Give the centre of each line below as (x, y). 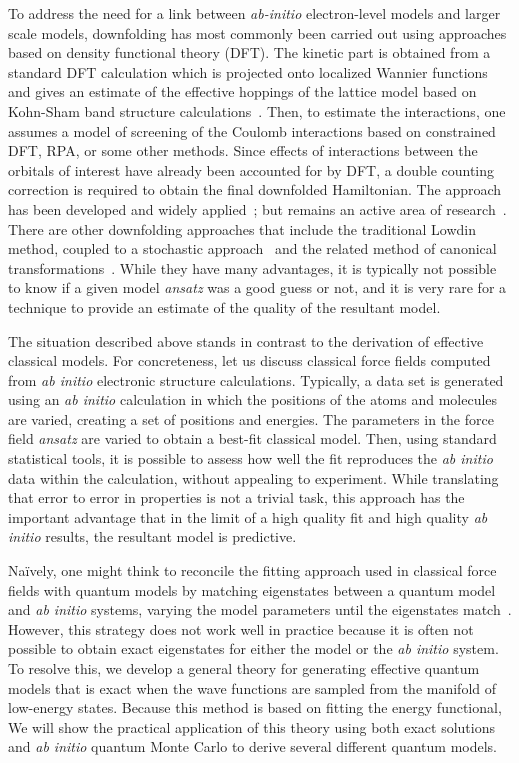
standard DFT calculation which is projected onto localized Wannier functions (248, 71)
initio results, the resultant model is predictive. (152, 536)
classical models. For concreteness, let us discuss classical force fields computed (249, 360)
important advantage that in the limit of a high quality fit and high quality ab (248, 516)
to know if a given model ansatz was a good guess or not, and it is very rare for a (257, 287)
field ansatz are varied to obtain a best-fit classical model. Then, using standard (252, 438)
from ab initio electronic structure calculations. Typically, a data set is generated (256, 379)
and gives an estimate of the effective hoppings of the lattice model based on (242, 91)
